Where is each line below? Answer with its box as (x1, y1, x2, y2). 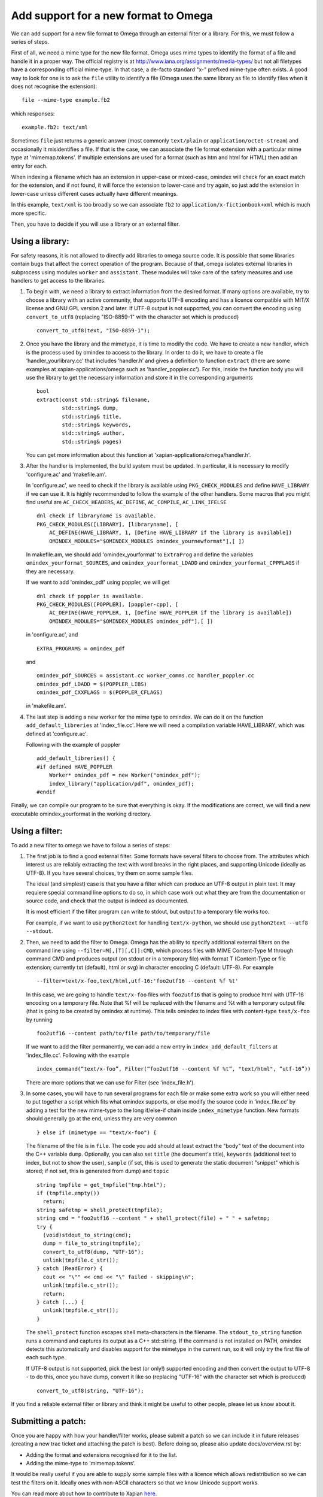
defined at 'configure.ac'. (26, 730, 88, 737)
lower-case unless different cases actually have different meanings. (11, 190, 178, 197)
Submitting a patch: (11, 1416, 86, 1426)
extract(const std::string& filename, (36, 396, 151, 403)
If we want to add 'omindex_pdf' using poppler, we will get (26, 578, 170, 586)
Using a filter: (11, 826, 63, 836)
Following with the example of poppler (26, 741, 121, 748)
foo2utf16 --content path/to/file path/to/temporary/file (36, 1030, 211, 1037)
